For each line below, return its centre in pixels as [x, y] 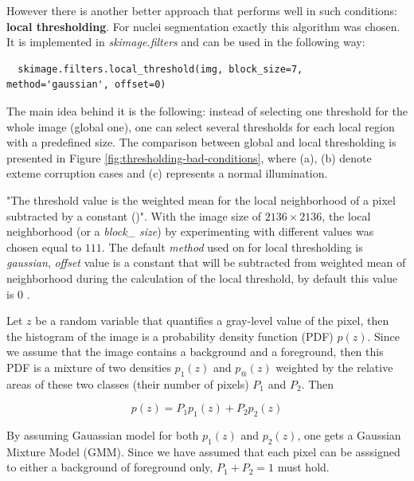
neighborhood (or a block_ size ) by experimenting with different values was [190, 231]
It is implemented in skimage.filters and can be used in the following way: [186, 42]
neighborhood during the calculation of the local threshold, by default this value [202, 278]
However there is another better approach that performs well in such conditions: [202, 10]
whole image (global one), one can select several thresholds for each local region [201, 126]
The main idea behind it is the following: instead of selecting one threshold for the [207, 110]
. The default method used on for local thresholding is [232, 246]
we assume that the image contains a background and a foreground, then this [195, 352]
